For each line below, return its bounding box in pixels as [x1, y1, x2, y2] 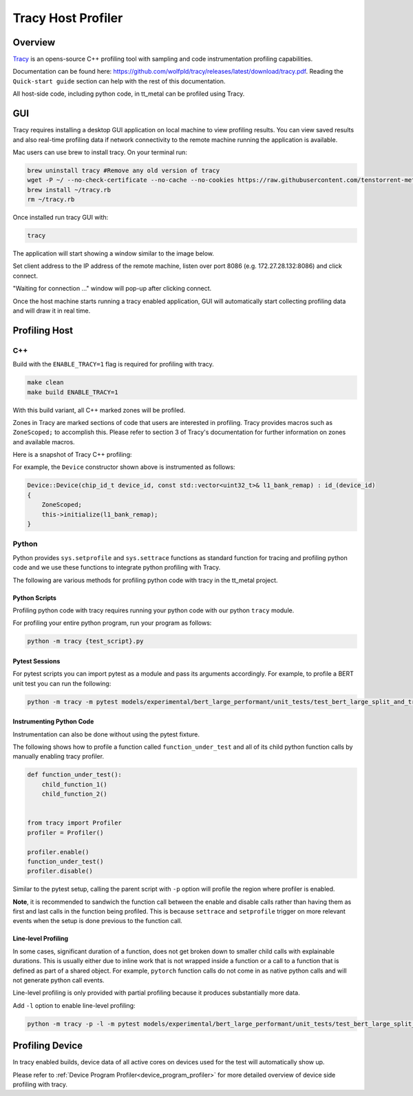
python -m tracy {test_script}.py [27, 637, 144, 645]
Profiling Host [12, 324, 74, 336]
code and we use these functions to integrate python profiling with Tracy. [12, 563, 221, 572]
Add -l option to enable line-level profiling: [12, 1001, 136, 1009]
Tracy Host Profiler [12, 10, 123, 25]
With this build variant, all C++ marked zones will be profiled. [12, 406, 186, 414]
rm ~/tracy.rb [27, 196, 75, 203]
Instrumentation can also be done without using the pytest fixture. [12, 730, 200, 738]
